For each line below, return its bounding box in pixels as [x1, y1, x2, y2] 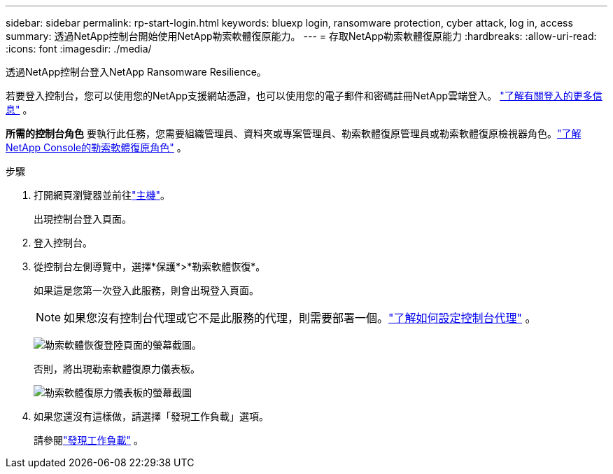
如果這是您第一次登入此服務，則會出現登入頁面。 [34, 284, 259, 296]
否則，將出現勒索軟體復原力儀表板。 [34, 363, 200, 375]
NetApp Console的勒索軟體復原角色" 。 [6, 141, 187, 153]
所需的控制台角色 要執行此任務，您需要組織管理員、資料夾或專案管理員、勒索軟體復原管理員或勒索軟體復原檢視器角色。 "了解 [6, 127, 582, 139]
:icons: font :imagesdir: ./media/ [6, 43, 152, 55]
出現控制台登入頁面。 [34, 213, 132, 225]
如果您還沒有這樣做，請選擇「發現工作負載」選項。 [34, 410, 269, 422]
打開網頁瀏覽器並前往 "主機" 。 [34, 189, 171, 201]
